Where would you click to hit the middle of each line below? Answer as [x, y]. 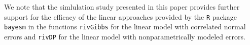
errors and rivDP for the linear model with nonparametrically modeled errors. [125, 36]
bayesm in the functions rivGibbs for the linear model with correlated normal [125, 27]
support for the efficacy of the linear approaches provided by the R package [121, 16]
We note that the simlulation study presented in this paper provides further [122, 7]
